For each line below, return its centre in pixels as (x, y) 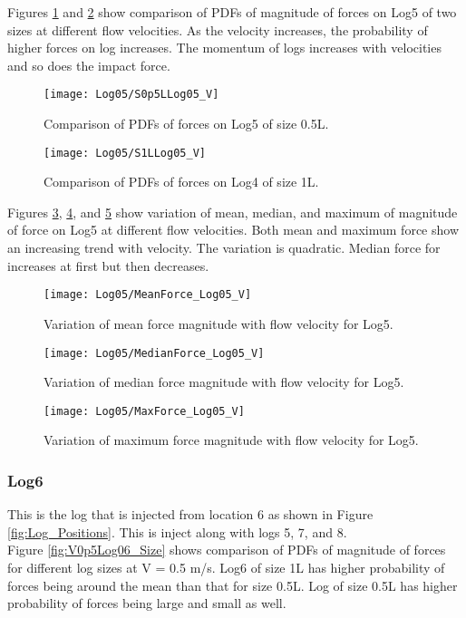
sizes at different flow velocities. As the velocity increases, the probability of (218, 29)
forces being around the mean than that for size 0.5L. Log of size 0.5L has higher (233, 585)
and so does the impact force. (89, 65)
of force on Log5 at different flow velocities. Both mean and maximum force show (233, 230)
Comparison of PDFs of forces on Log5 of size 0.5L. (186, 124)
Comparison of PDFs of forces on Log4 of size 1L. (181, 182)
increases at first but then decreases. (108, 265)
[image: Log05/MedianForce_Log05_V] (154, 353)
